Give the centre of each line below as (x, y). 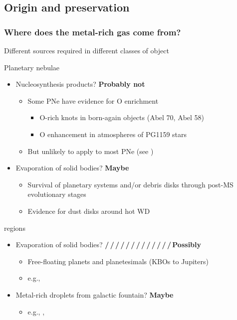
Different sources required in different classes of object (87, 50)
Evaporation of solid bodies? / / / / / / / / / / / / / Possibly (109, 244)
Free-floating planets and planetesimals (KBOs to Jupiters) (118, 261)
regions (15, 228)
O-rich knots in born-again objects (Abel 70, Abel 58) (122, 117)
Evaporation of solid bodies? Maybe (72, 168)
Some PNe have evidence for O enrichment (93, 100)
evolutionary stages (57, 194)
